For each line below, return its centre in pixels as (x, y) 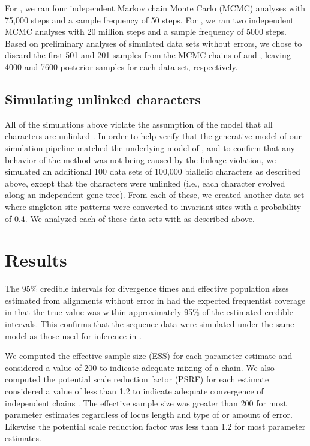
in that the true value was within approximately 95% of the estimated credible (149, 312)
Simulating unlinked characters (103, 99)
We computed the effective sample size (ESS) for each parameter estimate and (149, 356)
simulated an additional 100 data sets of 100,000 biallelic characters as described (153, 171)
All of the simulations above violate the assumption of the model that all (139, 124)
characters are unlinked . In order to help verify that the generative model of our (154, 136)
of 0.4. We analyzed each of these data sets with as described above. (130, 218)
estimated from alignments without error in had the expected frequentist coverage (155, 300)
